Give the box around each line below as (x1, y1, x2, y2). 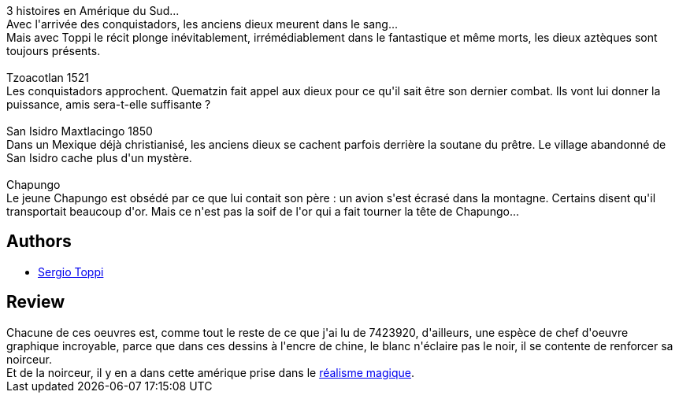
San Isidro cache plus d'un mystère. (6, 151, 192, 164)
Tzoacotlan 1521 (6, 71, 89, 84)
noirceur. (6, 352, 52, 366)
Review (6, 292, 65, 312)
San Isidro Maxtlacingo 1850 (6, 124, 153, 138)
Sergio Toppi (38, 264, 104, 279)
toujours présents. (6, 44, 101, 57)
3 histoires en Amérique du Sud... (6, 4, 180, 17)
